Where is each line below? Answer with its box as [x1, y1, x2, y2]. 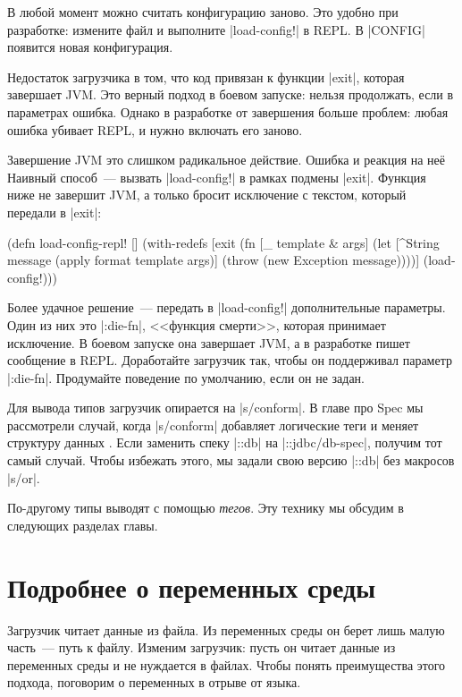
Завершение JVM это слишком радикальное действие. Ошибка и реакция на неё [7, 150, 446, 169]
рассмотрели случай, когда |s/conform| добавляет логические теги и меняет [7, 415, 419, 434]
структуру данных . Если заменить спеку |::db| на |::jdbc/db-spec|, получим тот [7, 433, 442, 452]
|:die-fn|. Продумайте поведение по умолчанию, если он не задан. [7, 368, 365, 387]
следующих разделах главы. [7, 515, 158, 534]
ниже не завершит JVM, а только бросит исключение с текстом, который [7, 185, 407, 204]
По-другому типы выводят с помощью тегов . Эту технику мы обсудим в [7, 498, 404, 517]
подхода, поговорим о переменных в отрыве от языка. [7, 673, 301, 692]
